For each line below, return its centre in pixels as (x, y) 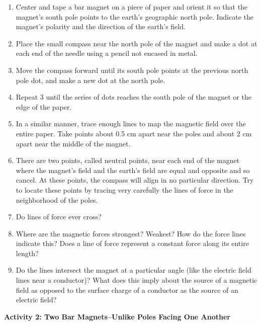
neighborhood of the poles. (57, 199)
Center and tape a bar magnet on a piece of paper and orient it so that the (132, 7)
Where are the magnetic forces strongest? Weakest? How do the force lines (131, 233)
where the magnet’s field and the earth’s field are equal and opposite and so (133, 170)
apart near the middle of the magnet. (73, 143)
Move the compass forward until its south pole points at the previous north (132, 70)
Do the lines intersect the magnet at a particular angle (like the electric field (134, 270)
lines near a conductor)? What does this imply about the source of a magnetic (137, 280)
